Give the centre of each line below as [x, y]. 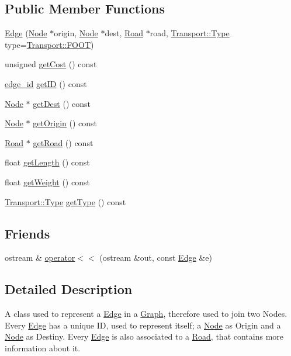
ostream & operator [40, 258]
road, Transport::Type [190, 33]
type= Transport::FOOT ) [49, 44]
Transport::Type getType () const [65, 201]
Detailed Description [69, 289]
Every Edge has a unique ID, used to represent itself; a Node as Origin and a [143, 325]
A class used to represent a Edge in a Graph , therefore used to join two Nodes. [146, 314]
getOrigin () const [65, 123]
